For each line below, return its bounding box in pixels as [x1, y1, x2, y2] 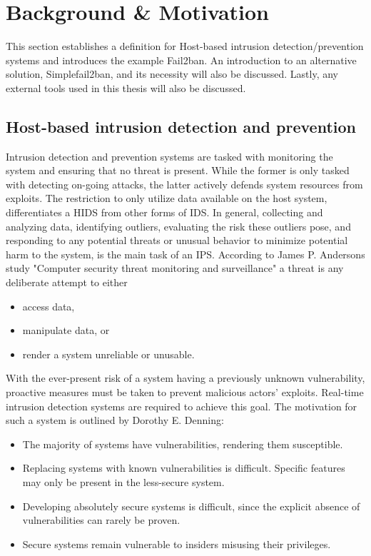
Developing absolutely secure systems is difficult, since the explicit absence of [22, 498, 360, 513]
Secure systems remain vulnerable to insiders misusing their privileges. [22, 536, 331, 551]
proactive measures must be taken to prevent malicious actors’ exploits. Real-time [6, 385, 364, 400]
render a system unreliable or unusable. [22, 346, 195, 361]
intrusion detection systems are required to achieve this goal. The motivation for [6, 398, 357, 413]
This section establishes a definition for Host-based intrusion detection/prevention [6, 39, 364, 54]
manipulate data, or [22, 323, 110, 338]
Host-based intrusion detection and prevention [6, 115, 356, 137]
